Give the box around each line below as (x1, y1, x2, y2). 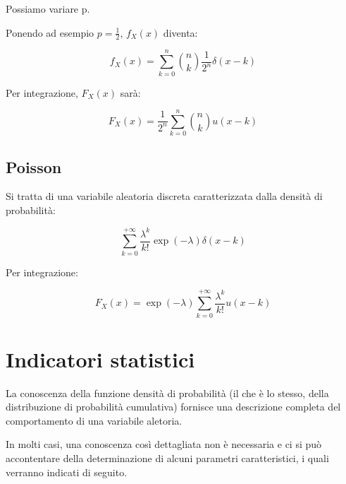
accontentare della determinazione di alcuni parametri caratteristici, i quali (6, 451, 329, 465)
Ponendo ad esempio (6, 25, 94, 40)
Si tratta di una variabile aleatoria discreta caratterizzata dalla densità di (6, 189, 323, 203)
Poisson (6, 155, 62, 177)
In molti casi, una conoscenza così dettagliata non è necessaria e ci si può (6, 437, 322, 451)
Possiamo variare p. (6, 1, 90, 16)
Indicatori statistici (6, 344, 195, 373)
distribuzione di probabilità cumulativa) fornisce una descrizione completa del (6, 399, 341, 414)
